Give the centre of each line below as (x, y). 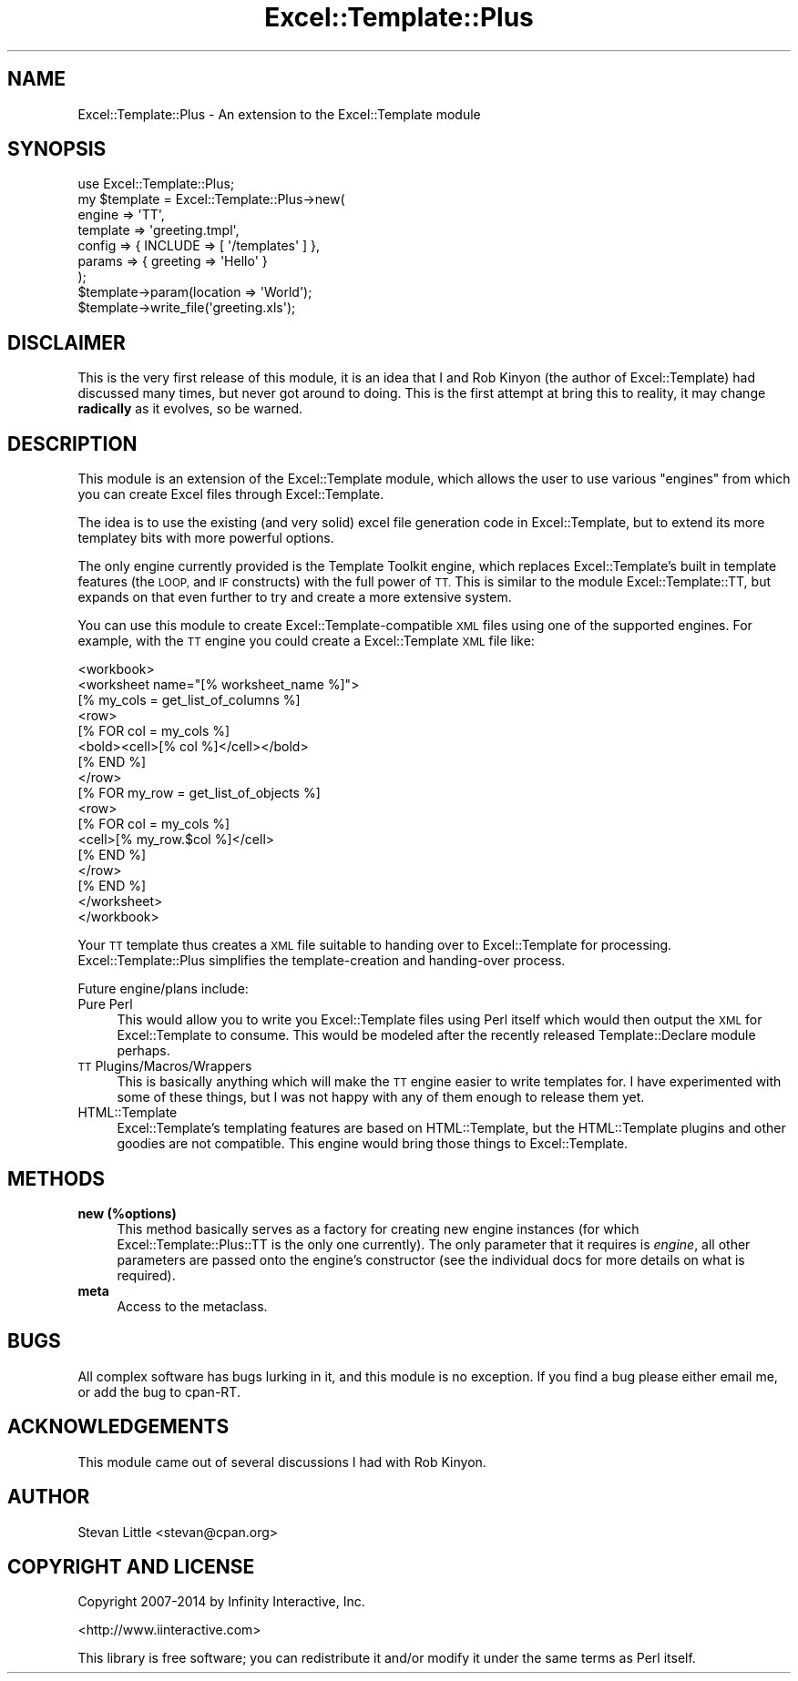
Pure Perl (105, 1004)
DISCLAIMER (66, 342)
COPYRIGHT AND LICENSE (131, 1566)
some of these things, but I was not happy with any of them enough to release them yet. (381, 1097)
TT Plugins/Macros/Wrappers (165, 1066)
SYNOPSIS (57, 149)
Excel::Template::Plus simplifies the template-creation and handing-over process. (322, 961)
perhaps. (143, 1051)
